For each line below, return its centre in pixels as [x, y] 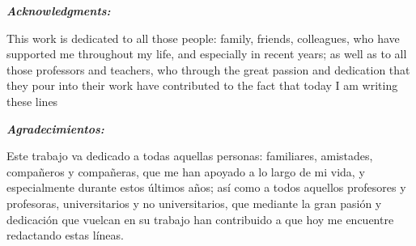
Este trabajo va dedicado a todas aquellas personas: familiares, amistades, [190, 156]
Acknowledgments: [59, 11]
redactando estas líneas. [65, 235]
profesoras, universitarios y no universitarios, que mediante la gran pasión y [194, 203]
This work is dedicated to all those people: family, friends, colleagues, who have [203, 38]
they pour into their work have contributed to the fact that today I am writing [202, 85]
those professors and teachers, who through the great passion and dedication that [208, 69]
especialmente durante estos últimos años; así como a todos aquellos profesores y [206, 187]
